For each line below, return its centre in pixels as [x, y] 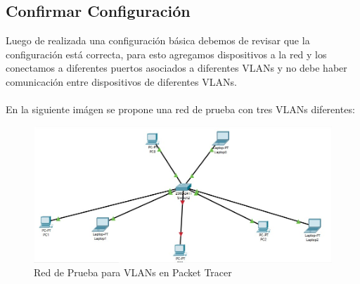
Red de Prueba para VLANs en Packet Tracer [133, 272]
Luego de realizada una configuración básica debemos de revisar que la [158, 40]
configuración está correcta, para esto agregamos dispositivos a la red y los [166, 54]
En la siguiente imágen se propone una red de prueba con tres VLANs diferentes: [180, 109]
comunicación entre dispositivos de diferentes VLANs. [121, 81]
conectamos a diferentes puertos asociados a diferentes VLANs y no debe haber [176, 68]
